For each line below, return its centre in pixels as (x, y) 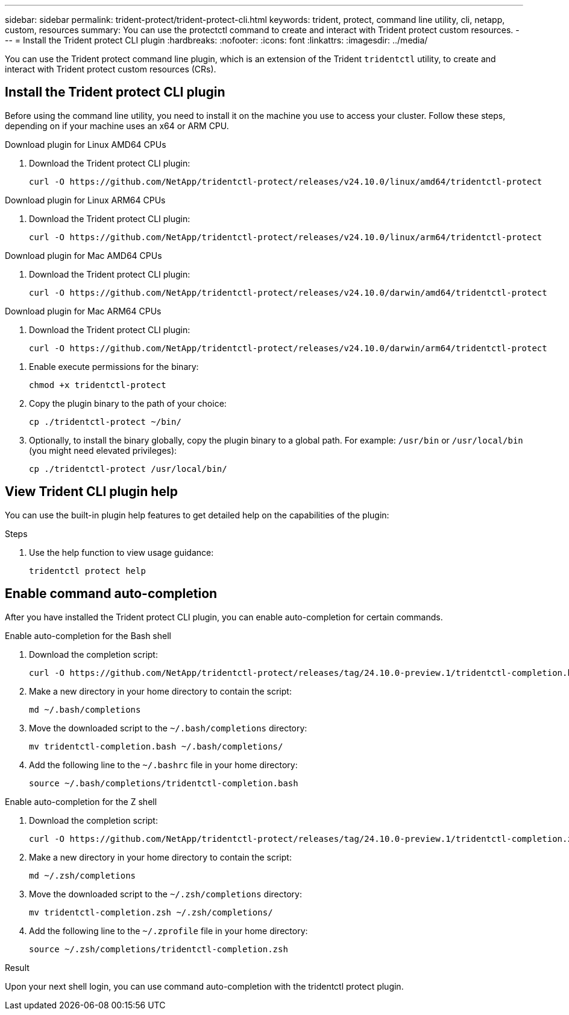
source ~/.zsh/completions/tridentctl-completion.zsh (159, 949)
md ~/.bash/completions (85, 709)
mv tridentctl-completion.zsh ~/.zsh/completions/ (151, 912)
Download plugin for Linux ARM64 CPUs (85, 200)
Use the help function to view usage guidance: (121, 552)
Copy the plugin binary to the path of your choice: (128, 403)
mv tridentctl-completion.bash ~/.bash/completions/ (156, 746)
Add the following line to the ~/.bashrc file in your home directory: (163, 765)
